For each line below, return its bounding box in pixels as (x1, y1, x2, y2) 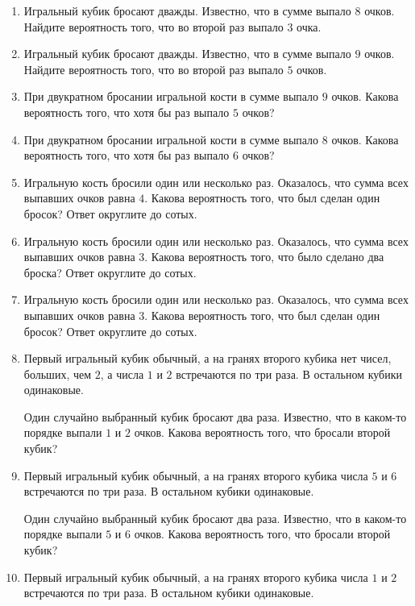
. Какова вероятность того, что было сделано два (144, 248, 384, 265)
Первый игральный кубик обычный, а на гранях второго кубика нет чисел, (23, 350, 392, 367)
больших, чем (23, 365, 92, 382)
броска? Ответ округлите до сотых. (23, 264, 197, 280)
